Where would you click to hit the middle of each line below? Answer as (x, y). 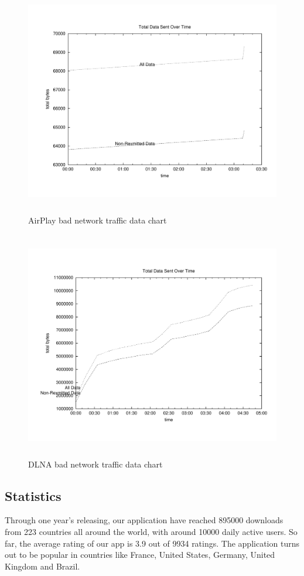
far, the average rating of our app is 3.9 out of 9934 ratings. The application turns (152, 543)
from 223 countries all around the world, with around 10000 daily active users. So (151, 532)
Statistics (33, 495)
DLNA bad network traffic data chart (95, 464)
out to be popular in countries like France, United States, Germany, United (140, 555)
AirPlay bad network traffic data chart (98, 220)
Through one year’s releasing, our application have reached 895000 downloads (144, 520)
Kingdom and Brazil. (42, 566)
